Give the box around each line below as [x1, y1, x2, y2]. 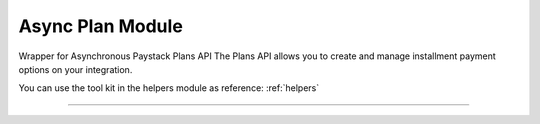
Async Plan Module [18, 15, 184, 37]
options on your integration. [18, 63, 133, 75]
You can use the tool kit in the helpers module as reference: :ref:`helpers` [18, 82, 320, 94]
